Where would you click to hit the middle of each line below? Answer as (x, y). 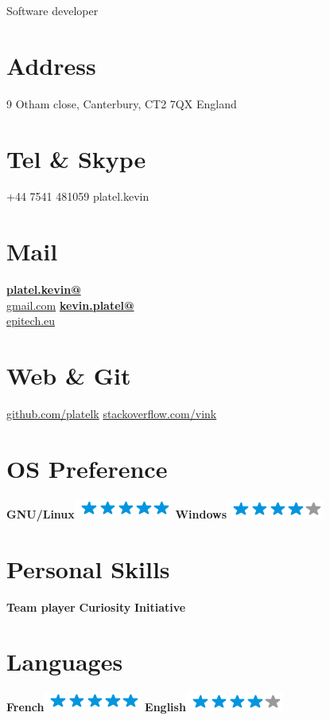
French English (96, 707)
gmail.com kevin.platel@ (70, 305)
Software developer (52, 10)
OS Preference (87, 468)
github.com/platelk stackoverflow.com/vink (112, 414)
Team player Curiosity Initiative (96, 607)
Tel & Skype (76, 158)
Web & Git (69, 376)
